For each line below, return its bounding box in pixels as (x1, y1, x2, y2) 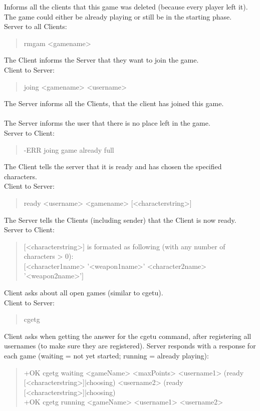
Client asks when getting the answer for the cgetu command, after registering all (4, 330, 251, 341)
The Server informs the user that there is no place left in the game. (4, 118, 210, 128)
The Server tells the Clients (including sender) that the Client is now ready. (4, 214, 236, 225)
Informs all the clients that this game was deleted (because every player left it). (4, 2, 248, 12)
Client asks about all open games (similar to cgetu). (4, 287, 163, 298)
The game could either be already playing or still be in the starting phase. (4, 11, 232, 22)
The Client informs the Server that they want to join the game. (4, 55, 199, 65)
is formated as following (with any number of (87, 241, 225, 251)
